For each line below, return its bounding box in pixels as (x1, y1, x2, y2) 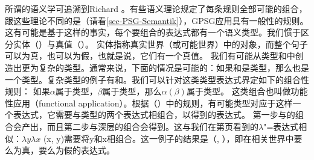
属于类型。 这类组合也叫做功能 (186, 85, 308, 97)
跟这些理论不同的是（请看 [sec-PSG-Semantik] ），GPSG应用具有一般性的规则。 (5, 14, 309, 26)
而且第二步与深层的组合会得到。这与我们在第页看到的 (46, 120, 258, 132)
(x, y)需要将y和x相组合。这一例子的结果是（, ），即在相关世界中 (43, 132, 294, 144)
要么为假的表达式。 (38, 144, 115, 156)
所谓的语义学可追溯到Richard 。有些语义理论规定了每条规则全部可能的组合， (5, 2, 307, 14)
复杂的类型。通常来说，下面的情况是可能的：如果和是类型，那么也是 (38, 61, 309, 73)
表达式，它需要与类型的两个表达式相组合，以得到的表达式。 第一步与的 (13, 108, 295, 121)
